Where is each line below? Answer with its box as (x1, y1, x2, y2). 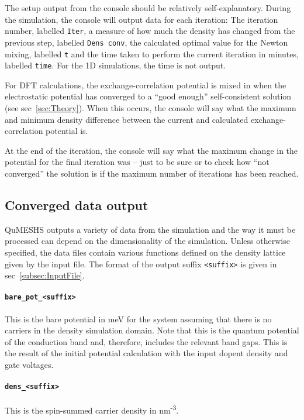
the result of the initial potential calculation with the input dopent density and (5, 347, 288, 359)
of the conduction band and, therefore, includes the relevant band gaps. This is (5, 335, 288, 347)
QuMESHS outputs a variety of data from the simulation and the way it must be (5, 223, 296, 235)
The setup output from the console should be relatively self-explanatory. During (5, 2, 291, 13)
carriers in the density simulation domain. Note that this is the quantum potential (5, 324, 299, 336)
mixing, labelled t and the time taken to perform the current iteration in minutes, (5, 47, 299, 60)
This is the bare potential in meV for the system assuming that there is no (5, 312, 272, 325)
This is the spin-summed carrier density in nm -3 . (5, 402, 179, 416)
